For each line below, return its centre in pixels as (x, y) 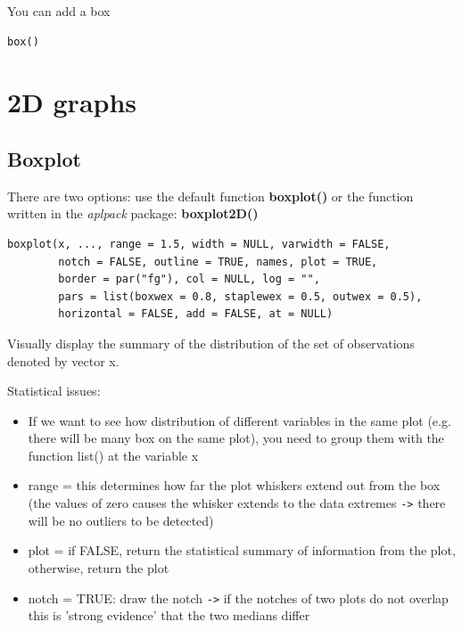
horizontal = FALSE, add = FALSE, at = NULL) (196, 314)
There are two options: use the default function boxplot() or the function (210, 196)
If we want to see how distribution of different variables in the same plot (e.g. (239, 420)
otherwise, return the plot (99, 567)
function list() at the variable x (113, 455)
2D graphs (72, 102)
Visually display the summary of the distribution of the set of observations (211, 343)
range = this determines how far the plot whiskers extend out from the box (234, 485)
